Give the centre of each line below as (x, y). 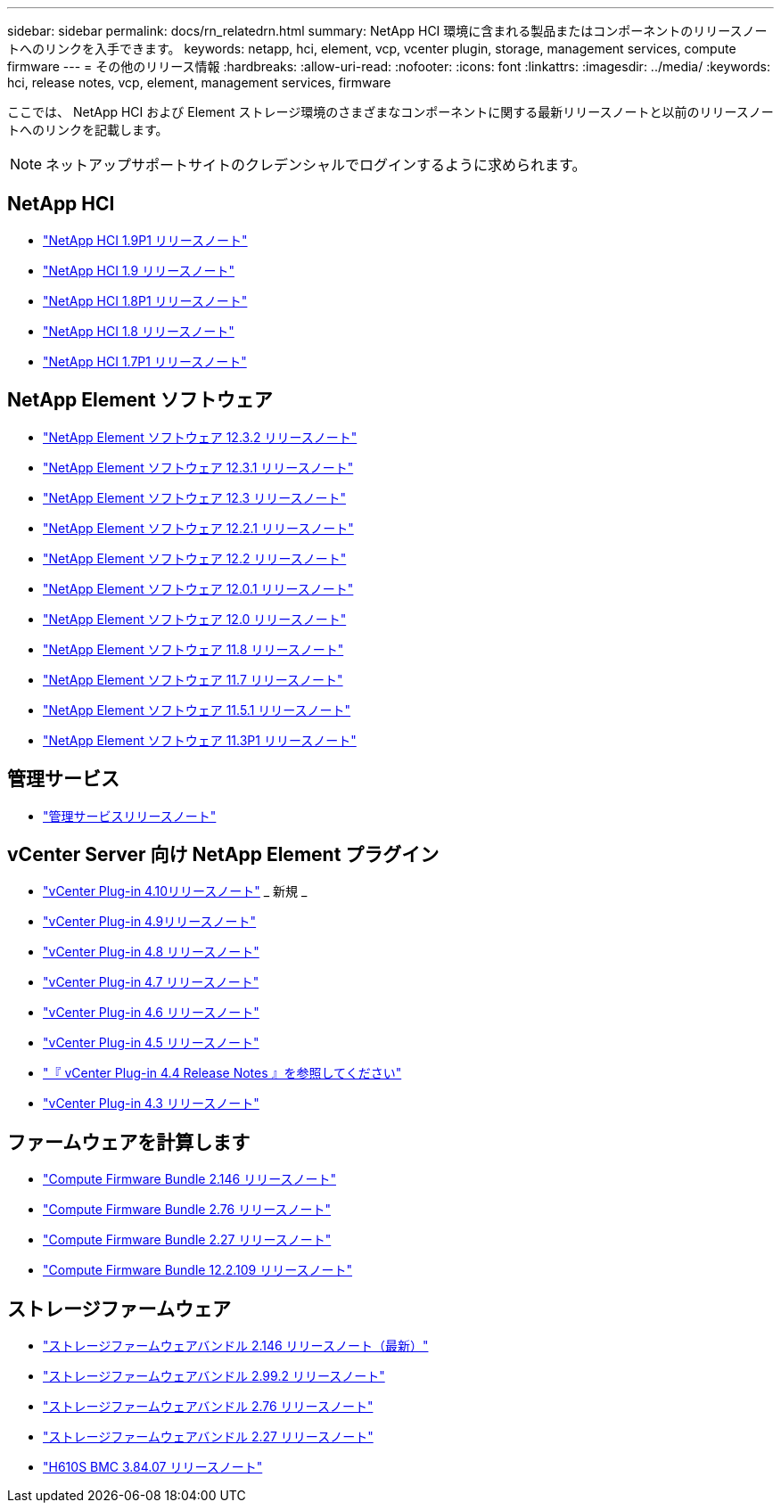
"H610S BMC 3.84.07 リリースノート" (153, 1467)
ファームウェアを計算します (129, 1142)
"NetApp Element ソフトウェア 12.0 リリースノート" (195, 619)
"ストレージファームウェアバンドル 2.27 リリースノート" (208, 1437)
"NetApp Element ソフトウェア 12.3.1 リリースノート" (198, 467)
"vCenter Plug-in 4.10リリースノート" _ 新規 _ (175, 891)
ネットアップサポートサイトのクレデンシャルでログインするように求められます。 (316, 165)
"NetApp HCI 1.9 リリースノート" (139, 270)
